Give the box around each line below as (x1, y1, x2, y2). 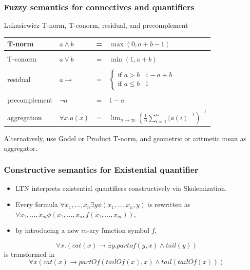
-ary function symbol (87, 225, 150, 235)
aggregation (7, 112, 42, 122)
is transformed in (4, 249, 55, 259)
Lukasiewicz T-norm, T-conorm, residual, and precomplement (4, 20, 188, 30)
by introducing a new (15, 225, 79, 235)
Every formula (15, 199, 58, 209)
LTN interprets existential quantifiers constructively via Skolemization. (15, 183, 227, 193)
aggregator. (4, 143, 38, 153)
